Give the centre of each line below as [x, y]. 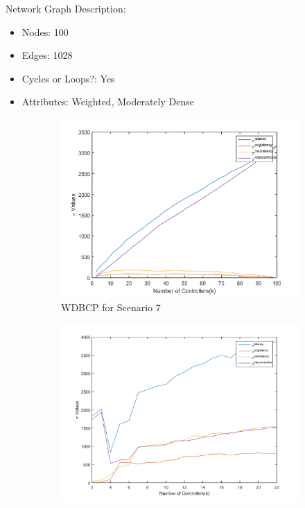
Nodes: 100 [45, 32]
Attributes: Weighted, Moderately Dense [108, 102]
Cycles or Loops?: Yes [68, 78]
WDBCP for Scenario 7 [111, 307]
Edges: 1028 [47, 55]
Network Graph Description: [66, 8]
